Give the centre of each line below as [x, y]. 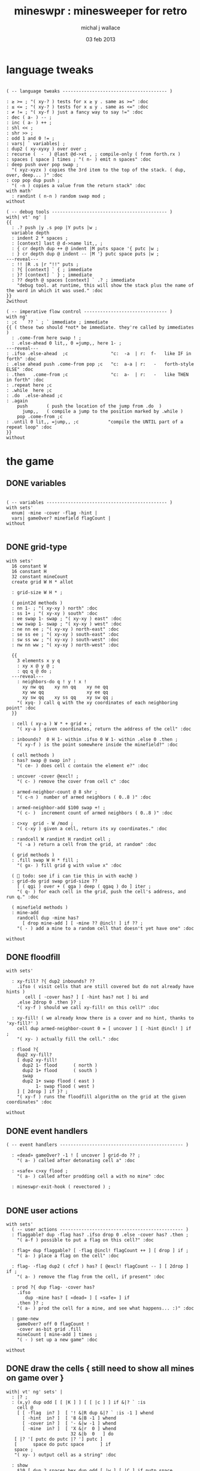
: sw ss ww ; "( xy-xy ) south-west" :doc [65, 640]
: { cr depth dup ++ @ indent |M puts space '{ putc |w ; [86, 248]
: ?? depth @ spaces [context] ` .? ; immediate [73, 280]
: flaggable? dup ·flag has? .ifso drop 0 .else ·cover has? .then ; [100, 1235]
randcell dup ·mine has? [48, 918]
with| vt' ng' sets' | [34, 1392]
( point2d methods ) [37, 603]
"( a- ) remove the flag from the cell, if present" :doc [91, 1277]
